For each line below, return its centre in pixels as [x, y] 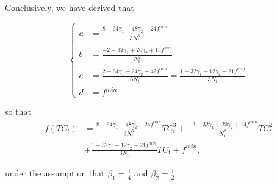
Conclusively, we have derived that [70, 7]
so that [18, 111]
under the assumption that [55, 173]
